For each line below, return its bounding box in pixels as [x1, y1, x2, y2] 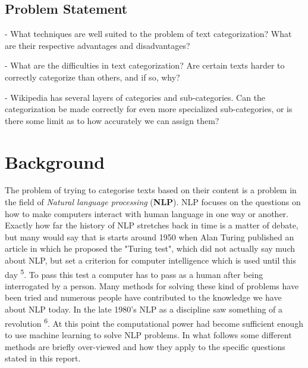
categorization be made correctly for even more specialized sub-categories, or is [5, 103, 293, 115]
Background [5, 149, 105, 174]
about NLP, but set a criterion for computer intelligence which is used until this [5, 254, 296, 267]
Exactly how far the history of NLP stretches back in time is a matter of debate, [5, 219, 298, 231]
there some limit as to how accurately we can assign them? [5, 114, 219, 126]
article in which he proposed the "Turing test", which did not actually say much [5, 242, 295, 255]
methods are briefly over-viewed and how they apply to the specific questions [5, 340, 285, 352]
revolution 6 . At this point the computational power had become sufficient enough [5, 315, 303, 329]
